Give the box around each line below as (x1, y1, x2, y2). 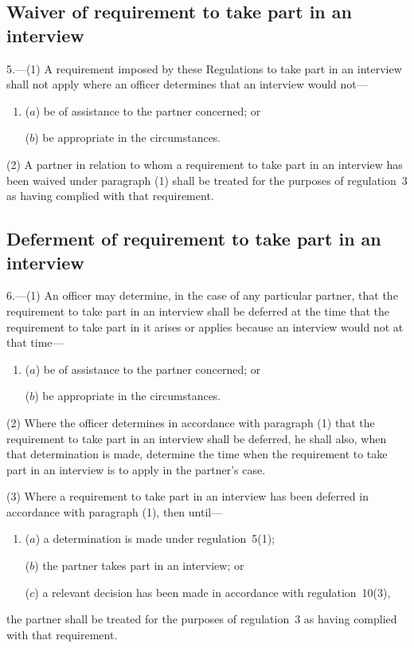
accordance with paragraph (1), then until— (6, 503, 223, 520)
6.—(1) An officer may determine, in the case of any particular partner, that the (6, 287, 398, 304)
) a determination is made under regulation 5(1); (35, 530, 275, 547)
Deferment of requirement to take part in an (6, 226, 381, 251)
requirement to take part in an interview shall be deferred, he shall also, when (6, 430, 387, 446)
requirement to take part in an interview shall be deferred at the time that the (6, 302, 389, 319)
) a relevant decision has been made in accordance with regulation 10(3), (34, 583, 391, 600)
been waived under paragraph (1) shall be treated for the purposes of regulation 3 (6, 171, 408, 188)
